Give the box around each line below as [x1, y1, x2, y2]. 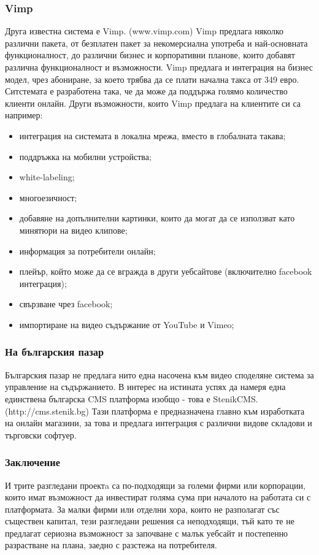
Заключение [5, 454, 60, 470]
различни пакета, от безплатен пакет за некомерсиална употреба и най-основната [5, 36, 308, 49]
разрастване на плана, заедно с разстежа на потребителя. [5, 538, 217, 551]
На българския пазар [5, 344, 104, 359]
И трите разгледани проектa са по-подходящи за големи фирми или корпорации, [5, 478, 306, 491]
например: [5, 109, 43, 121]
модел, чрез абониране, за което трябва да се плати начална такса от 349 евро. [5, 72, 299, 85]
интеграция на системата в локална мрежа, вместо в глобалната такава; [19, 129, 286, 142]
